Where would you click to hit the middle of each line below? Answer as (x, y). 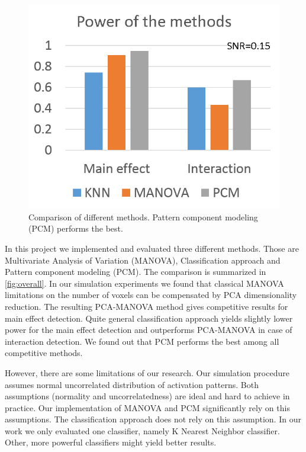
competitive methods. (44, 353)
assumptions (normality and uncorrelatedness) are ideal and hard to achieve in (147, 396)
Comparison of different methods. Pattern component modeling (143, 217)
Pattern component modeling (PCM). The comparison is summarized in (136, 272)
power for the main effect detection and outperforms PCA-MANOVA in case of (149, 330)
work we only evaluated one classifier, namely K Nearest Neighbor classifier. (142, 430)
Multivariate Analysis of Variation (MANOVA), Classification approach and (143, 260)
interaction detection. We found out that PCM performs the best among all (142, 341)
